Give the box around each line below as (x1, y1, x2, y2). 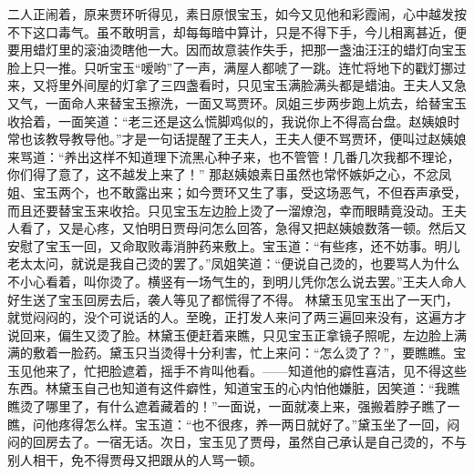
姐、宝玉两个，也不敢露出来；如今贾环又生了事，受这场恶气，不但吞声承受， (7, 182, 467, 201)
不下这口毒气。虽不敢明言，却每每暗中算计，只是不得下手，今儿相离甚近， (7, 22, 454, 41)
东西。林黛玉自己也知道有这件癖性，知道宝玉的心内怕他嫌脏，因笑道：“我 (7, 379, 448, 398)
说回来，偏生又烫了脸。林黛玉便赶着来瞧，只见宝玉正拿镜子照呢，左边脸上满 (7, 325, 467, 344)
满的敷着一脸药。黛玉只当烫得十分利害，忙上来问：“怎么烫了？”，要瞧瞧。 (7, 343, 454, 362)
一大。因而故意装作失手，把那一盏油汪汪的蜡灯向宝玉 (147, 40, 467, 59)
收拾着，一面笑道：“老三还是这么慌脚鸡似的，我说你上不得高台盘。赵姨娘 (7, 111, 448, 130)
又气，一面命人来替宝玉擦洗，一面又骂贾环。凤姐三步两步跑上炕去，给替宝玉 (7, 93, 467, 112)
